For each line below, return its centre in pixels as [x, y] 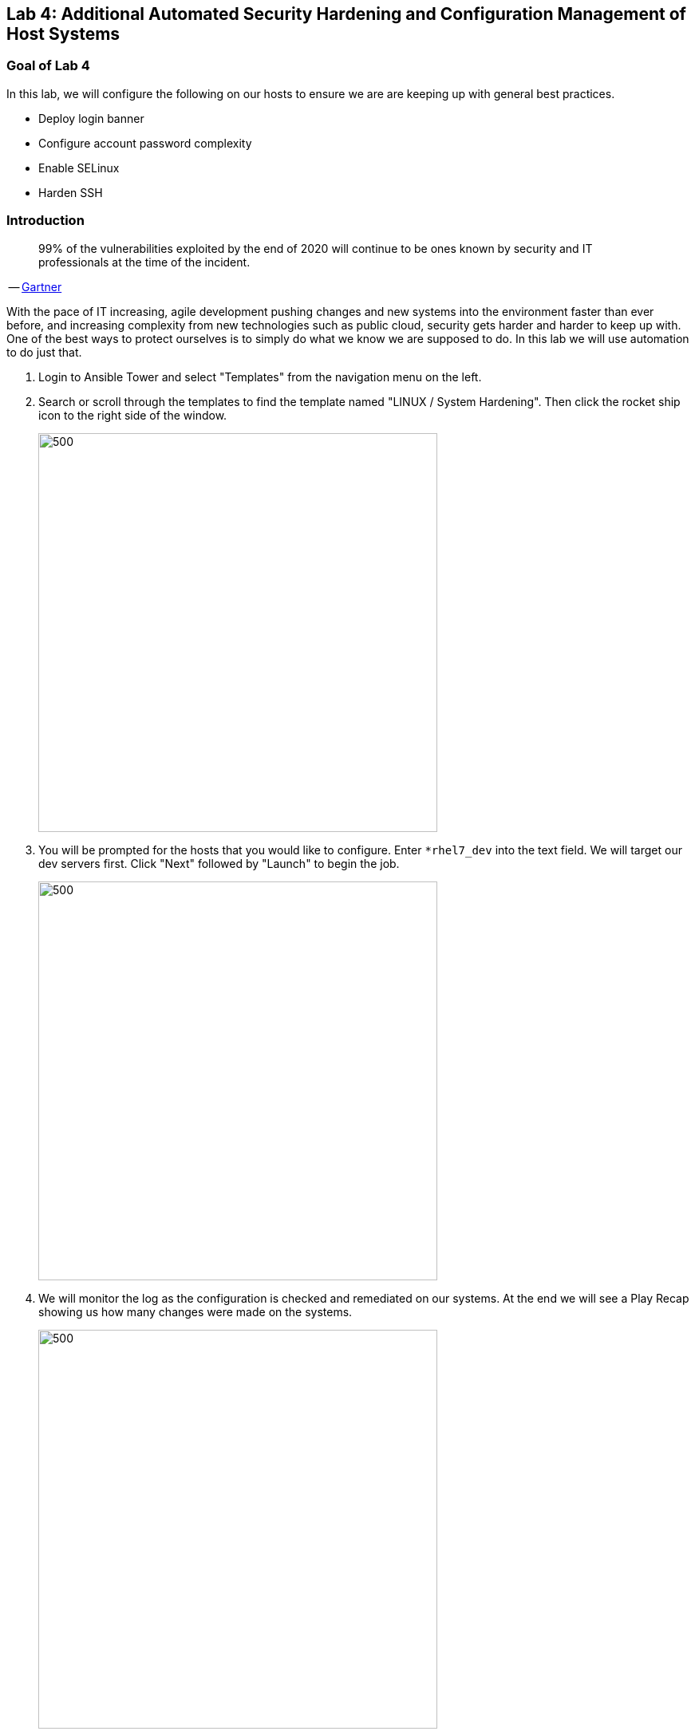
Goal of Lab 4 [48, 66]
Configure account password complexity [145, 143]
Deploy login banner [91, 118]
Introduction [45, 221]
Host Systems [63, 34]
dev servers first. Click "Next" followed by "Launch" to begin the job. [219, 863]
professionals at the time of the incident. [144, 262]
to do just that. [44, 352]
